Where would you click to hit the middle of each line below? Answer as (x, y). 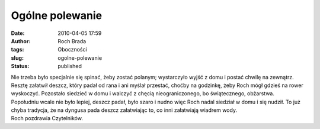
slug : (17, 58)
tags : (17, 50)
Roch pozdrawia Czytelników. (47, 118)
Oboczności (72, 50)
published (70, 66)
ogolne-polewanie (80, 58)
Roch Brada (72, 41)
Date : (18, 33)
